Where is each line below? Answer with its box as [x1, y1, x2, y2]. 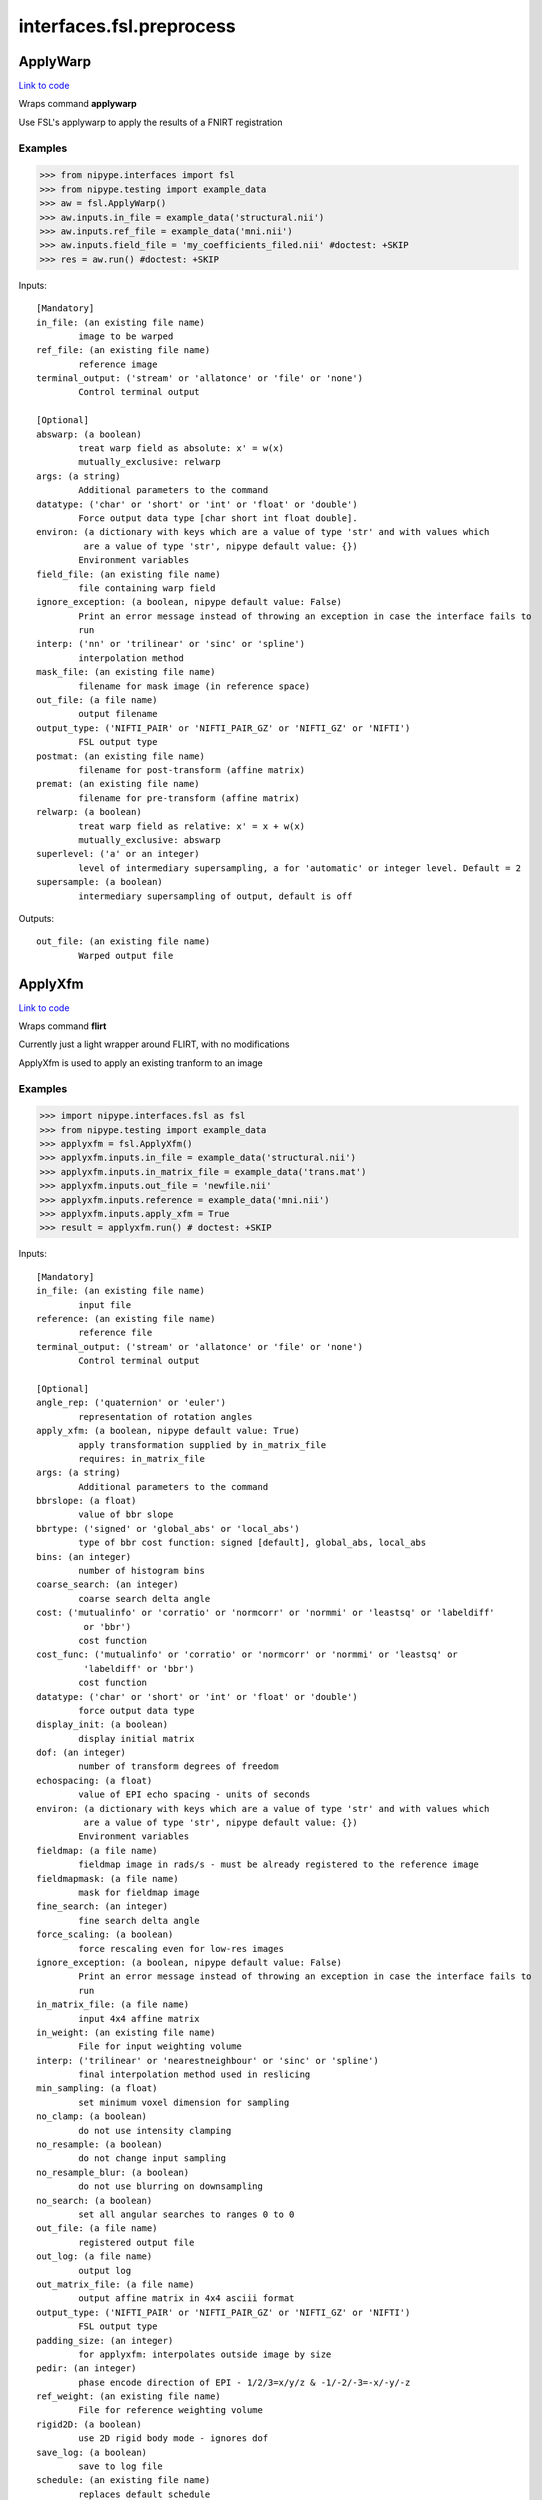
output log [78, 2265, 132, 2276]
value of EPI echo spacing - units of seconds [78, 1789, 311, 1800]
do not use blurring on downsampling [78, 2181, 264, 2192]
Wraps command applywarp [18, 98, 137, 110]
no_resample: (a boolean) [36, 2139, 164, 2150]
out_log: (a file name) [36, 2251, 153, 2262]
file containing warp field [78, 582, 216, 594]
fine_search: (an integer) [36, 1901, 169, 1912]
